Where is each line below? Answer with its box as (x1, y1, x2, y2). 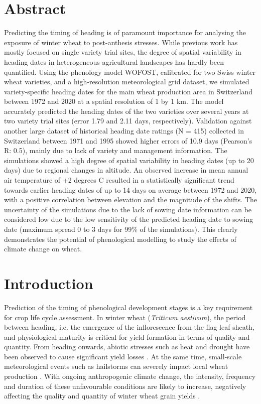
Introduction (4, 273, 93, 293)
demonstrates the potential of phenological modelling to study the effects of (4, 233, 236, 244)
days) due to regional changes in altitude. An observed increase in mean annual (4, 165, 248, 175)
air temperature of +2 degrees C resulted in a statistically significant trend (4, 175, 234, 185)
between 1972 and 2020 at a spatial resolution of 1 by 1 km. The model (4, 96, 224, 106)
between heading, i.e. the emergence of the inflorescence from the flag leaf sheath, (4, 322, 254, 332)
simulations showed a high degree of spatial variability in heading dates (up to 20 (4, 155, 254, 165)
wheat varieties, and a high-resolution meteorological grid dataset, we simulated (4, 76, 249, 87)
